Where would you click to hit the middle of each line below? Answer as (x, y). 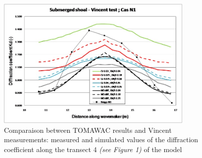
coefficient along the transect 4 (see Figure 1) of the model (93, 149)
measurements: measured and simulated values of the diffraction (101, 139)
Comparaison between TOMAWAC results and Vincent (88, 130)
